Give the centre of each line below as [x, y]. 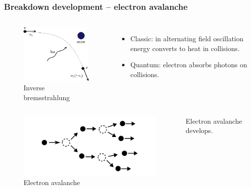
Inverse [34, 88]
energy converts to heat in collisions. [185, 48]
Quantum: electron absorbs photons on [189, 65]
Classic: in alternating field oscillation [187, 39]
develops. [199, 130]
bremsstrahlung [47, 97]
